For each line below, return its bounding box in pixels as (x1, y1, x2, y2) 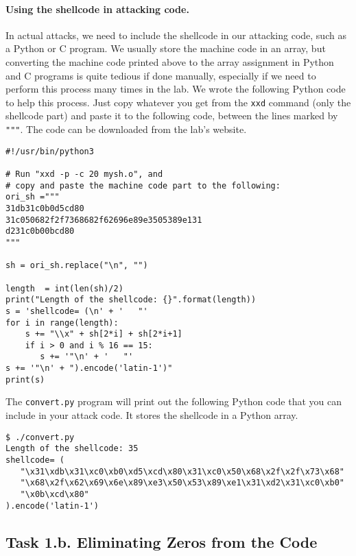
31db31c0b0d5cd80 (5, 203, 84, 213)
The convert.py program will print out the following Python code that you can (5, 394, 342, 409)
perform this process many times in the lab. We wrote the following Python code (5, 82, 346, 96)
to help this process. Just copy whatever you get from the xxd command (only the (5, 95, 351, 109)
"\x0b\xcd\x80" (20, 489, 89, 499)
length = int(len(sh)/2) (5, 283, 123, 293)
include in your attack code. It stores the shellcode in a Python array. (5, 408, 298, 422)
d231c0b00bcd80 (5, 226, 75, 237)
